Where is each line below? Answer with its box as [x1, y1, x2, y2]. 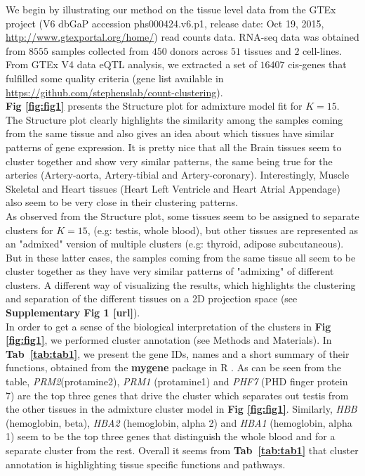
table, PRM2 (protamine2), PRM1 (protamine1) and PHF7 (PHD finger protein [6, 374, 348, 389]
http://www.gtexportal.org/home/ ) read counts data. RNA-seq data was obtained [6, 30, 359, 44]
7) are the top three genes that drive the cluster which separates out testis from [6, 387, 349, 402]
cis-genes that [288, 57, 347, 72]
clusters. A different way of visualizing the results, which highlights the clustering [6, 277, 356, 292]
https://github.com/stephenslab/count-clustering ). [6, 84, 223, 99]
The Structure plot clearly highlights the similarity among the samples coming [6, 112, 343, 127]
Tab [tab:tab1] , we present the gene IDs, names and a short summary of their [6, 346, 350, 361]
